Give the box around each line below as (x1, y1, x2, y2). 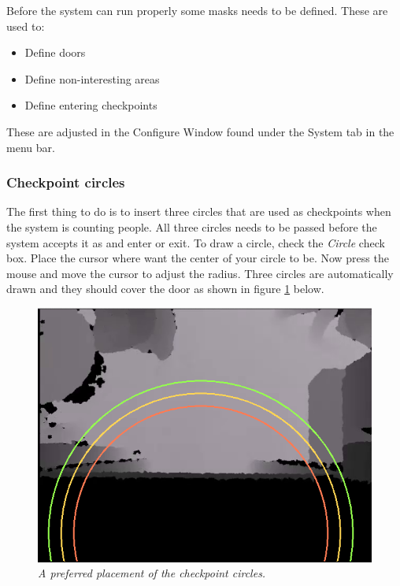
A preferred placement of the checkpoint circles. (38, 565, 266, 581)
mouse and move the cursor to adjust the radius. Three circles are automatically (6, 265, 394, 281)
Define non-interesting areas (24, 70, 160, 87)
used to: (6, 17, 45, 34)
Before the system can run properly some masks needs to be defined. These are (6, 2, 388, 18)
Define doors (24, 44, 86, 61)
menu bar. (6, 139, 55, 155)
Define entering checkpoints (24, 97, 157, 113)
